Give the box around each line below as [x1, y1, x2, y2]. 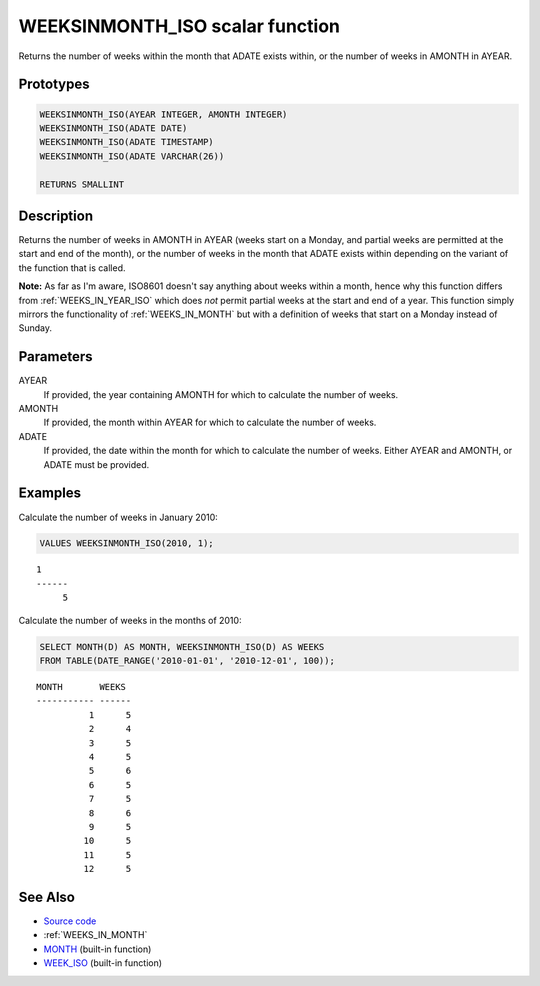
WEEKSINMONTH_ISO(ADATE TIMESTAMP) [39, 136, 214, 148]
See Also [18, 888, 75, 905]
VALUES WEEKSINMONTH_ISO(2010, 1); [39, 538, 214, 549]
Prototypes [18, 76, 90, 93]
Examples [18, 485, 82, 502]
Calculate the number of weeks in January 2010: [18, 511, 219, 523]
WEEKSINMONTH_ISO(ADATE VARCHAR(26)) [39, 150, 225, 162]
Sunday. [18, 322, 53, 334]
